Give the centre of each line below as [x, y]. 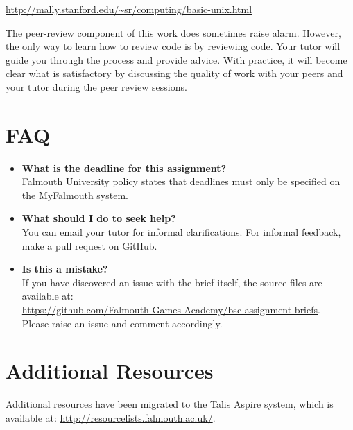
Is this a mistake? [65, 269]
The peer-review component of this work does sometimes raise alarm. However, [173, 32]
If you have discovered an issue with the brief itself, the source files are [172, 282]
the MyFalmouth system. [75, 195]
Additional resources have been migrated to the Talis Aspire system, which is [170, 404]
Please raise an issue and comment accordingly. [122, 323]
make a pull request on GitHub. [89, 245]
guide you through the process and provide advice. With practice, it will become [176, 59]
